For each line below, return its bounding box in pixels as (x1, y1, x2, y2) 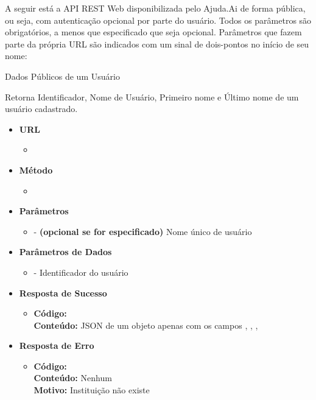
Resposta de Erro (19, 339, 94, 352)
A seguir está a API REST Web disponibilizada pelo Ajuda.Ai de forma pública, (5, 2, 306, 14)
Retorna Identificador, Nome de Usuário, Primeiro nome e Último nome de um (5, 90, 299, 103)
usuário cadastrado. (5, 102, 78, 115)
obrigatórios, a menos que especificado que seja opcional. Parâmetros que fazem (5, 26, 302, 38)
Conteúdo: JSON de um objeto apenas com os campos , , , (33, 318, 258, 331)
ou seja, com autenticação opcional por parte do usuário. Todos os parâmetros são (5, 13, 312, 26)
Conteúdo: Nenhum (33, 371, 112, 384)
